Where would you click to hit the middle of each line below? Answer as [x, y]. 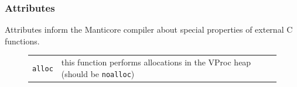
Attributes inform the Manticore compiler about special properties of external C [149, 29]
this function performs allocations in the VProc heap [156, 62]
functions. [22, 41]
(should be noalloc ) [98, 73]
